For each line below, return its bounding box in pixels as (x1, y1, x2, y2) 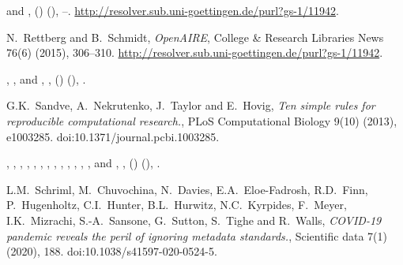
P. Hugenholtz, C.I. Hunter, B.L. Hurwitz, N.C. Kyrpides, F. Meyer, (6, 196, 347, 213)
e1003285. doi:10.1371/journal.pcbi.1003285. (6, 128, 220, 144)
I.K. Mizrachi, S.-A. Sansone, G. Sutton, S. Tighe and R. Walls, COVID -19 (6, 211, 382, 228)
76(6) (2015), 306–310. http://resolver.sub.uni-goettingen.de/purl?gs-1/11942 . (6, 44, 383, 61)
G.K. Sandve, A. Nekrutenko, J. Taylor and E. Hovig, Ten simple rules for (6, 97, 375, 114)
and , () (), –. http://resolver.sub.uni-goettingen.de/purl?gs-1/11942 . (6, 2, 339, 18)
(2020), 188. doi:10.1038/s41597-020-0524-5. (6, 243, 217, 259)
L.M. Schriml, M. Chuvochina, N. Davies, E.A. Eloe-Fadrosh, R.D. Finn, (6, 181, 368, 197)
